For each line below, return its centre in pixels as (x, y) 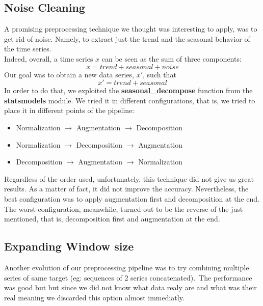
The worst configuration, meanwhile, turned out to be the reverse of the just (124, 208)
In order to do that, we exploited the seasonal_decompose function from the (128, 90)
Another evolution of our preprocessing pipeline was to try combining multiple (127, 267)
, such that (160, 74)
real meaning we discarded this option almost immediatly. (94, 297)
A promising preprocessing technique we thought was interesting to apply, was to (131, 29)
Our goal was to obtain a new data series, (69, 74)
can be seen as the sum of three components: (172, 58)
